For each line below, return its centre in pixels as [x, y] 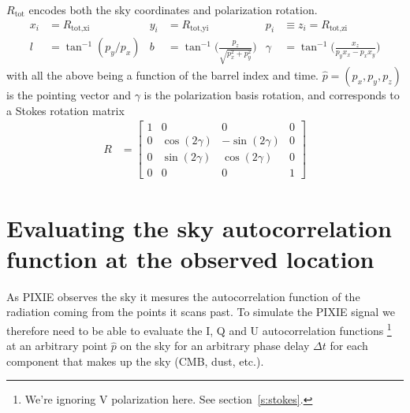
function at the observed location [190, 258]
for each [349, 346]
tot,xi [80, 29]
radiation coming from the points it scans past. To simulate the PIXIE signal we [201, 312]
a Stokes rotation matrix [65, 110]
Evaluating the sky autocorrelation [199, 227]
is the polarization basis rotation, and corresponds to [272, 95]
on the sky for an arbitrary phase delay [215, 346]
